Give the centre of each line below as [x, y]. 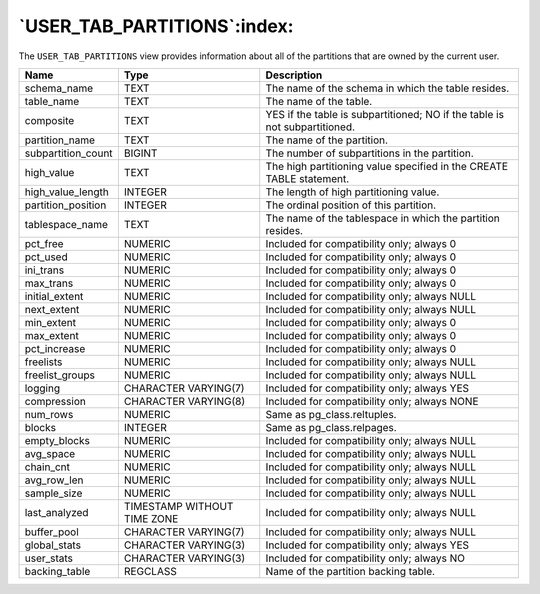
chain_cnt [47, 467]
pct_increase [55, 348]
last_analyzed [56, 512]
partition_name [59, 140]
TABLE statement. [307, 178]
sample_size [53, 493]
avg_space [50, 453]
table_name [52, 101]
